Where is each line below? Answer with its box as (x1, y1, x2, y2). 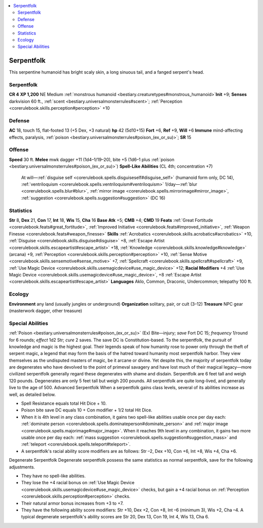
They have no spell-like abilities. (21, 473, 86, 479)
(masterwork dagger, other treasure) (9, 308, 82, 313)
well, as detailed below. (9, 391, 56, 397)
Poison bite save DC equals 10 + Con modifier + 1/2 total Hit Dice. (21, 407, 152, 413)
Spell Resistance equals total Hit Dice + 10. (21, 400, 107, 407)
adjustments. (9, 464, 35, 470)
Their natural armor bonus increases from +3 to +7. (21, 500, 124, 506)
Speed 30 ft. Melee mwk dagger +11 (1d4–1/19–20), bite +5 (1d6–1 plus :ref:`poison (9, 156, 175, 162)
